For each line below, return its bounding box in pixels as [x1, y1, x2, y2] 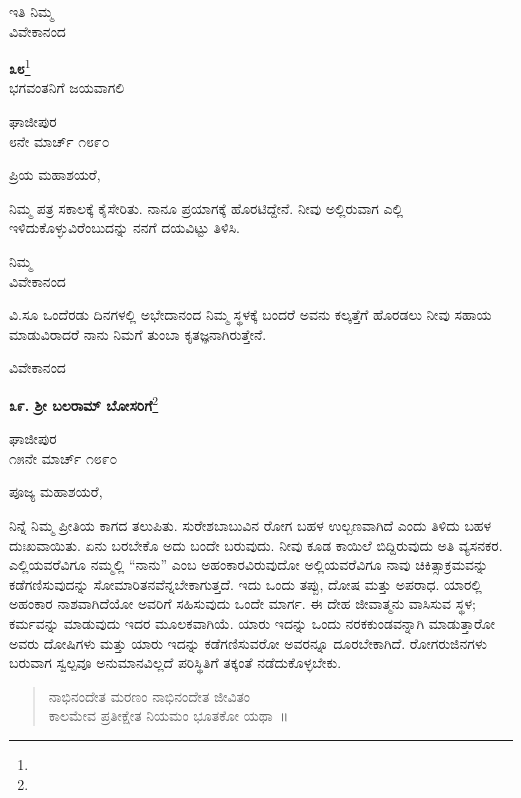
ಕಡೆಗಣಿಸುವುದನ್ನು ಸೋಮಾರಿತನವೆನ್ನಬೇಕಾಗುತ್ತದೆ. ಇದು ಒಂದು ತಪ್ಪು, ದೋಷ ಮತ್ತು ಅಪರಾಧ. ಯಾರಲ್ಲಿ [9, 573, 482, 594]
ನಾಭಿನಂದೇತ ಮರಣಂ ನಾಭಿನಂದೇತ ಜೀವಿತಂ [48, 685, 251, 706]
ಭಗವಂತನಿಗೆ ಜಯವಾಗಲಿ [9, 77, 125, 98]
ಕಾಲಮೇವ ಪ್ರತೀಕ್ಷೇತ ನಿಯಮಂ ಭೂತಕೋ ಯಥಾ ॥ [48, 705, 289, 726]
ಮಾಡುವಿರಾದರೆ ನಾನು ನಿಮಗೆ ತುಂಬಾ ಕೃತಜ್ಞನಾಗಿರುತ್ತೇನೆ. [9, 323, 267, 344]
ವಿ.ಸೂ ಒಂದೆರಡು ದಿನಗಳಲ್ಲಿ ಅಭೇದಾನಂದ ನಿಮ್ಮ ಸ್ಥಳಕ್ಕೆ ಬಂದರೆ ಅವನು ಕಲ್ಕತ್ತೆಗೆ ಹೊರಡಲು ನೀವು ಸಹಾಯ [9, 304, 492, 325]
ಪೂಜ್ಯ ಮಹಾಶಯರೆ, [9, 481, 103, 502]
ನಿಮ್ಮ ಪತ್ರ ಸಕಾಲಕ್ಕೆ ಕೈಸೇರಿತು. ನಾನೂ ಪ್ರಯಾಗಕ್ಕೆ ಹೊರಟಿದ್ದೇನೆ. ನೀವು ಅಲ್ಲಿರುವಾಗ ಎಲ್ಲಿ [9, 197, 404, 218]
